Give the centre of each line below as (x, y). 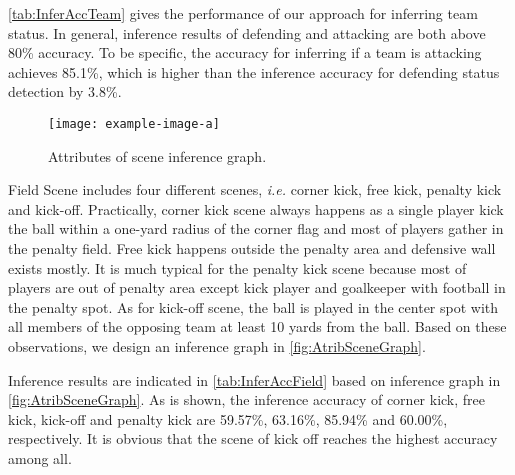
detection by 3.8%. (65, 91)
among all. (40, 457)
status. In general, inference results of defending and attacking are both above (247, 32)
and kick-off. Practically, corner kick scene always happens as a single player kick (256, 208)
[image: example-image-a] (134, 123)
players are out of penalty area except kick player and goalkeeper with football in (257, 287)
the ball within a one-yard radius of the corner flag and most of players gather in (256, 228)
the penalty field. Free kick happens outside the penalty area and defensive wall (252, 248)
